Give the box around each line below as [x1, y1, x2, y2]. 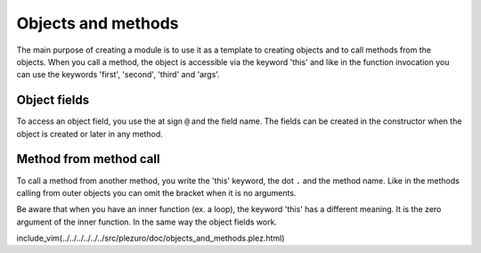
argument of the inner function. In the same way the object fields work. [16, 216, 278, 227]
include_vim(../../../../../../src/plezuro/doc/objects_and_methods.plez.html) [16, 233, 285, 244]
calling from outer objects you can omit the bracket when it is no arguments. [16, 187, 297, 198]
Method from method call [16, 151, 160, 167]
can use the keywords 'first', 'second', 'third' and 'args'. [16, 69, 220, 80]
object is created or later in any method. [16, 128, 164, 139]
